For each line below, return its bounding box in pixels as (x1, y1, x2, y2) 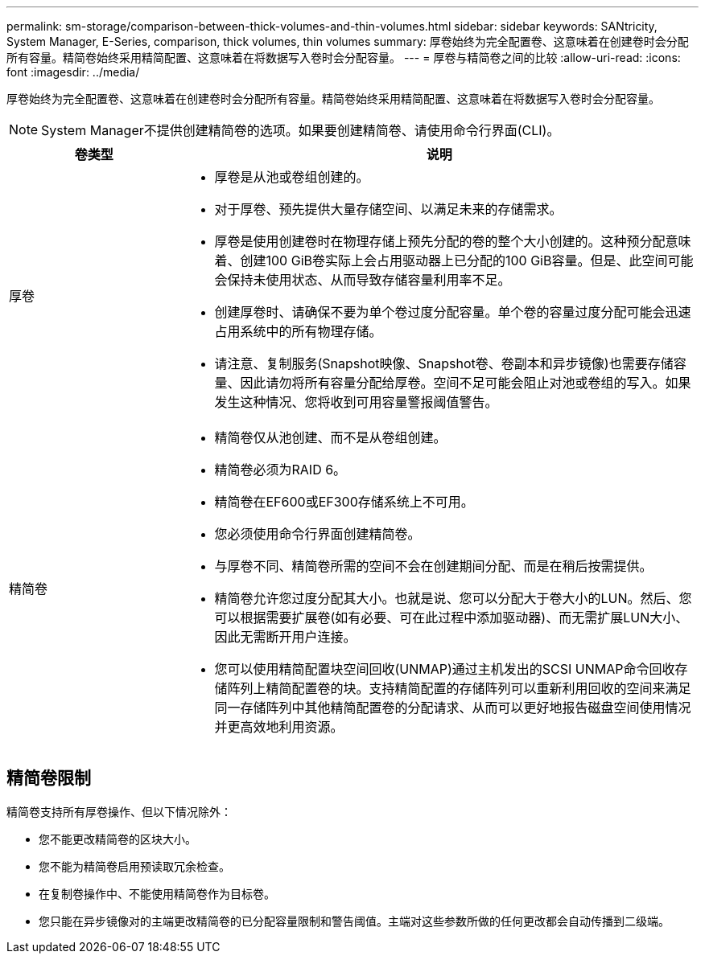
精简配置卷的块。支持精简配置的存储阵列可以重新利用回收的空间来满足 (266, 680, 691, 696)
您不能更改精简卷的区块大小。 (39, 831, 196, 846)
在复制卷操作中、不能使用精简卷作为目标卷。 (39, 886, 275, 901)
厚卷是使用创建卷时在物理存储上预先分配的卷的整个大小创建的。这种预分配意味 (214, 233, 691, 249)
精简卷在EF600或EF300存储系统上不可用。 (214, 494, 474, 510)
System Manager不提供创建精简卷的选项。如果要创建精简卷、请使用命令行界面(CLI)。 (41, 122, 560, 138)
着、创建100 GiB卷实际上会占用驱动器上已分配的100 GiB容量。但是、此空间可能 (214, 252, 694, 269)
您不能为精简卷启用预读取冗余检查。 (39, 859, 230, 873)
